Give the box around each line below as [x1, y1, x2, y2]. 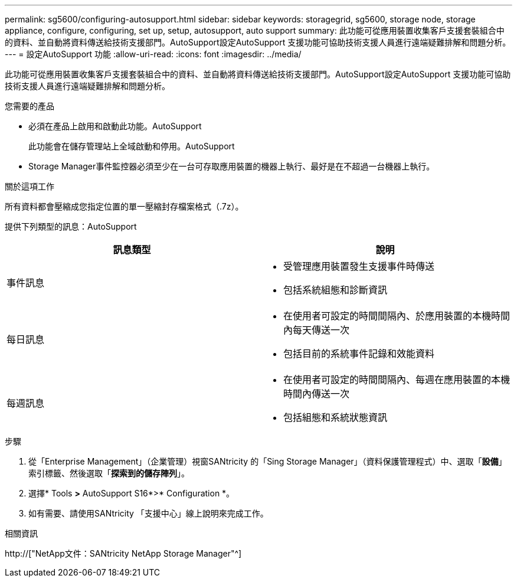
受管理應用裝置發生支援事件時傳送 [283, 260, 435, 272]
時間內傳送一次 [283, 388, 350, 400]
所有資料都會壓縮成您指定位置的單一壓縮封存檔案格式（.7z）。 [5, 201, 244, 211]
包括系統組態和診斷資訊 [283, 284, 388, 296]
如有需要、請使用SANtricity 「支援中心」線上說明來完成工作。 [28, 508, 269, 518]
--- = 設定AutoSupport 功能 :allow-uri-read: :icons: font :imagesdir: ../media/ [5, 49, 302, 59]
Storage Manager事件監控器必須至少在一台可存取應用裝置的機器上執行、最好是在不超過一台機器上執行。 [28, 161, 435, 171]
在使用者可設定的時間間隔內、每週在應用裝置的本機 [283, 374, 511, 385]
